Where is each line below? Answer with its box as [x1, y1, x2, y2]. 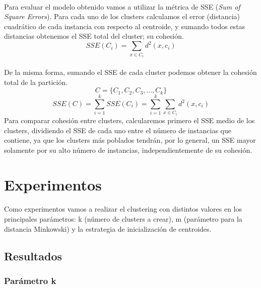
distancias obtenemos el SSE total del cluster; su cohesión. [4, 31, 184, 41]
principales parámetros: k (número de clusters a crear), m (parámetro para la [4, 213, 242, 224]
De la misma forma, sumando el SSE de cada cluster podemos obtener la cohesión [4, 67, 257, 77]
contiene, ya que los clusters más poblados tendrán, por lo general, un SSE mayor [4, 135, 256, 145]
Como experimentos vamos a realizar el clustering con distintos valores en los [4, 204, 242, 214]
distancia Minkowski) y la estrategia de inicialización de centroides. [4, 223, 212, 234]
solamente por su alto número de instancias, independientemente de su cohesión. [4, 144, 252, 155]
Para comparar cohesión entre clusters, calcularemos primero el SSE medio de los [4, 115, 255, 125]
